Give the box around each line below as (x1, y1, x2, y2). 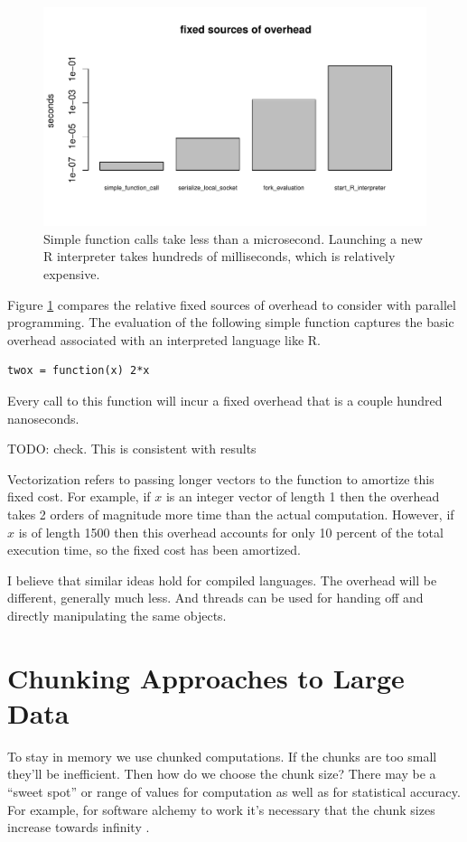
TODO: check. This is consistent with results (7, 439, 257, 458)
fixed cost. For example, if (7, 487, 151, 506)
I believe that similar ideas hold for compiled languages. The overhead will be (7, 570, 437, 589)
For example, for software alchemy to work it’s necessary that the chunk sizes (7, 800, 435, 819)
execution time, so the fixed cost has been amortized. (7, 540, 301, 559)
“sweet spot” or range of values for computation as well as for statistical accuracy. (7, 782, 461, 800)
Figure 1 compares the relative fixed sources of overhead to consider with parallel (7, 295, 456, 313)
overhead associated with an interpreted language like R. (7, 330, 321, 349)
